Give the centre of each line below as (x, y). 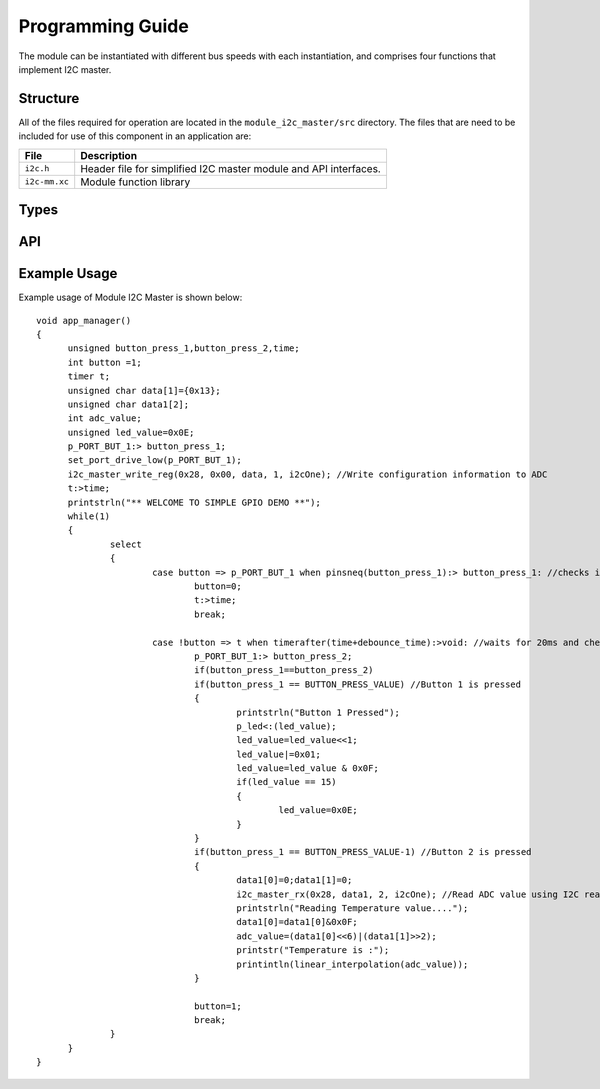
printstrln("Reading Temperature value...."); (352, 908)
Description (109, 155)
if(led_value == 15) (286, 782)
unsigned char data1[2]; (128, 404)
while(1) (89, 516)
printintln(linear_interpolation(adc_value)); (352, 964)
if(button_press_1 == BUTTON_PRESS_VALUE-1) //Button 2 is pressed (362, 852)
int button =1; (104, 362)
